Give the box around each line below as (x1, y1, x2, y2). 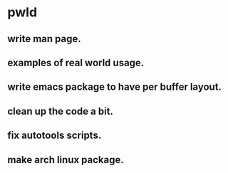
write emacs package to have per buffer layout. (7, 81, 222, 93)
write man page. (7, 33, 81, 45)
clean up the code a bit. (7, 105, 114, 117)
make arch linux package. (7, 154, 125, 166)
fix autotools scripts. (7, 130, 102, 142)
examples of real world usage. (7, 56, 145, 68)
